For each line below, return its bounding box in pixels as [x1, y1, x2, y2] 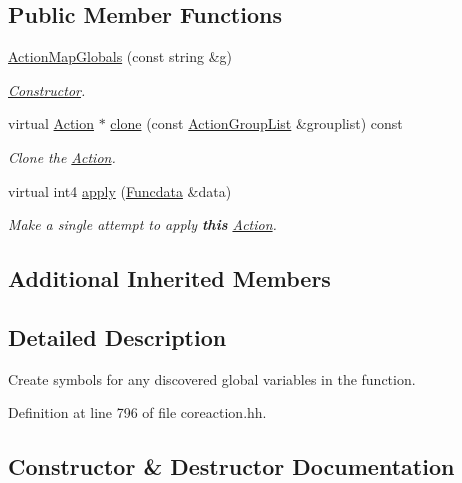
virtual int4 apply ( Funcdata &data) [8, 180, 232, 201]
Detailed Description [8, 321, 227, 352]
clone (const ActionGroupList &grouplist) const [110, 113, 403, 134]
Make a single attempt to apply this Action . [8, 214, 277, 235]
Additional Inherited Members [8, 263, 331, 294]
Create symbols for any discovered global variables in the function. [8, 368, 416, 389]
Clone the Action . [8, 146, 116, 167]
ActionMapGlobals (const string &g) [8, 46, 233, 67]
